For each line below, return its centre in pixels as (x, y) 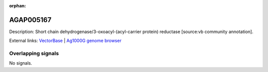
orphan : (18, 6)
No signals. (21, 63)
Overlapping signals (34, 53)
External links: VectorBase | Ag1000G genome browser (65, 41)
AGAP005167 (30, 20)
